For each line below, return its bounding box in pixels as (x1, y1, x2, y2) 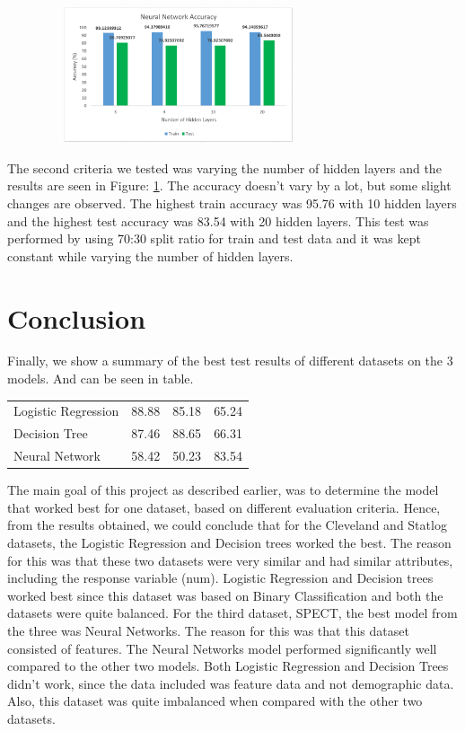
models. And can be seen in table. (7, 369, 194, 388)
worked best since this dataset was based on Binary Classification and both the (7, 586, 443, 604)
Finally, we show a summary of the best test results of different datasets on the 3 (7, 351, 453, 370)
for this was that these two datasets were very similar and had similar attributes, (7, 550, 453, 569)
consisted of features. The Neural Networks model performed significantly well (7, 639, 437, 657)
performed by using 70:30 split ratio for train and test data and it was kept (7, 229, 421, 248)
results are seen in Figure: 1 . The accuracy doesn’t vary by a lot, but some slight (7, 176, 452, 195)
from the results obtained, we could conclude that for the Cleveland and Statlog (7, 515, 447, 534)
